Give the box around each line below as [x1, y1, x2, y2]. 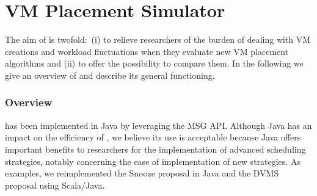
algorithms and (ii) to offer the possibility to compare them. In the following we [5, 57, 304, 70]
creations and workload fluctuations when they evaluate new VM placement [5, 45, 289, 57]
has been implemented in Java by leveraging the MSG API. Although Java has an [5, 118, 312, 131]
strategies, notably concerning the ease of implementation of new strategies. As [5, 154, 301, 167]
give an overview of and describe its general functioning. [5, 68, 215, 81]
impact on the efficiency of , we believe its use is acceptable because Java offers [5, 131, 301, 143]
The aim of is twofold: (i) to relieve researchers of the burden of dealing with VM [5, 33, 311, 46]
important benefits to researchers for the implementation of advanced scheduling [5, 142, 306, 155]
